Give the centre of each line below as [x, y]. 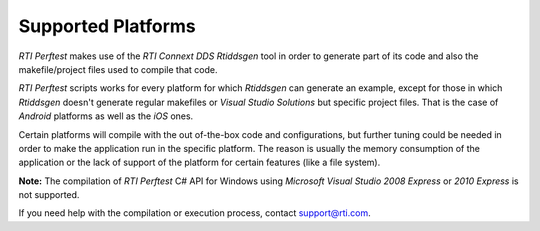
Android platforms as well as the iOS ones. [106, 116]
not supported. [49, 195]
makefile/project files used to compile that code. [118, 69]
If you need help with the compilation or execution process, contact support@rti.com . [194, 213]
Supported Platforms [107, 26]
